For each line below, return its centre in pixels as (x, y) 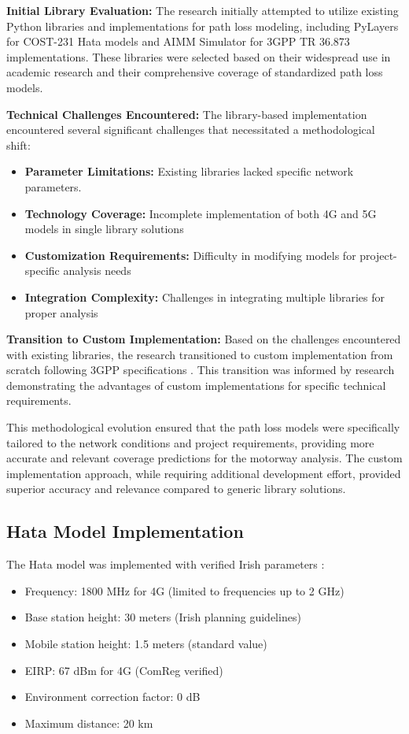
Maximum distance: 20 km (89, 723)
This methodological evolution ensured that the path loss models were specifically (203, 427)
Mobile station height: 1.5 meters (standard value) (146, 644)
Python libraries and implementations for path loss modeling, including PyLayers (203, 26)
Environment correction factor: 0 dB (112, 697)
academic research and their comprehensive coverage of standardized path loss (195, 72)
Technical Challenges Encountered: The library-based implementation (187, 114)
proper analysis (61, 312)
